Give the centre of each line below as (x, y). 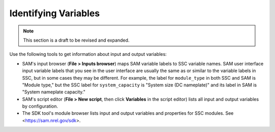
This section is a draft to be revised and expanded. (76, 40)
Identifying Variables (55, 13)
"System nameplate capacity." (54, 92)
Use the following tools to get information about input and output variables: (88, 54)
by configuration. (40, 106)
